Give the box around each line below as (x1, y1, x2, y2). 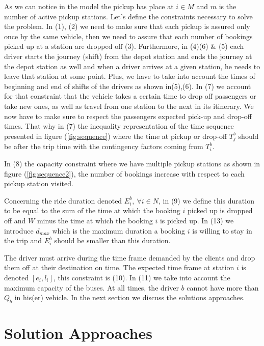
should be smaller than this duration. (54, 235, 171, 246)
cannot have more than (187, 282, 259, 293)
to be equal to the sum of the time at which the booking (4, 205, 180, 216)
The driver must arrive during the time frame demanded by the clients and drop (4, 252, 255, 263)
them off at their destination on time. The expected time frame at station (4, 262, 234, 273)
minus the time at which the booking (37, 215, 153, 226)
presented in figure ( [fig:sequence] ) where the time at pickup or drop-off (4, 130, 227, 141)
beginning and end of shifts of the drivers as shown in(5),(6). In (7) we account (4, 80, 251, 91)
